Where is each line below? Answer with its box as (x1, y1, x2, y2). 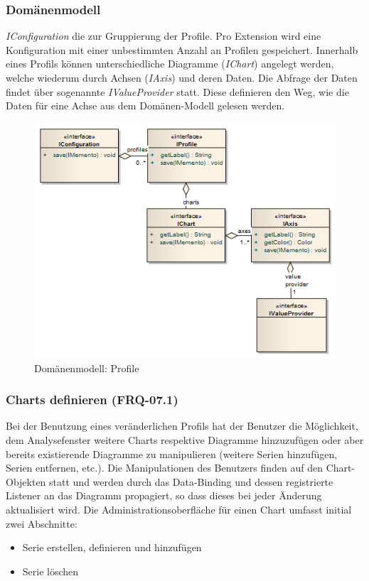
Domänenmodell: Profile (34, 360, 139, 375)
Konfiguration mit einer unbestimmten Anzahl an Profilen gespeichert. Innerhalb (6, 42, 358, 57)
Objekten (6, 474, 46, 489)
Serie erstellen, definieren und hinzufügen (22, 540, 202, 555)
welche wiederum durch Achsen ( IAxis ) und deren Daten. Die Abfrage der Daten (6, 70, 358, 85)
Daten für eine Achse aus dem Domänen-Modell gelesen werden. (6, 98, 285, 113)
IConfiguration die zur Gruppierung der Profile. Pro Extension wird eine (6, 28, 321, 43)
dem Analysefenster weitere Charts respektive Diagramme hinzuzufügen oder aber (6, 433, 364, 447)
